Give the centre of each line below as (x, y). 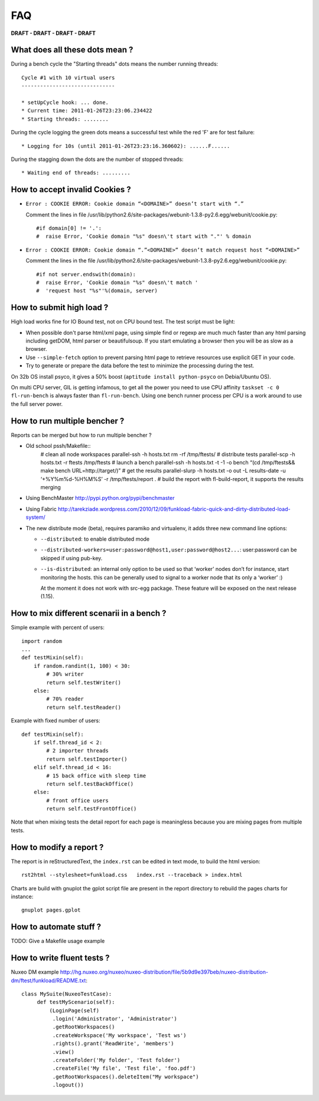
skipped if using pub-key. (71, 558)
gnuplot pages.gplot (51, 910)
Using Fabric (41, 509)
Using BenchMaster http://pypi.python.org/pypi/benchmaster (100, 498)
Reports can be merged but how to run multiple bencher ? (81, 435)
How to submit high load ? (60, 308)
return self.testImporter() (87, 759)
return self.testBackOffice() (90, 784)
